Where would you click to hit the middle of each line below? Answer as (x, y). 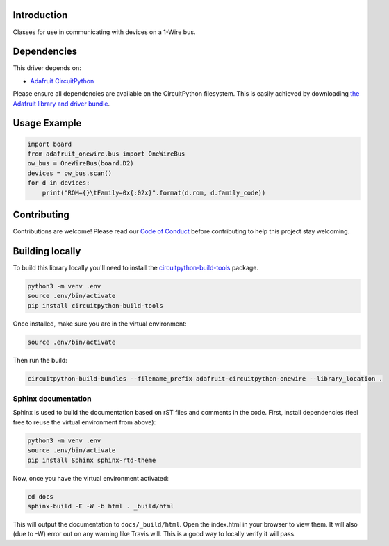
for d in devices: (59, 183)
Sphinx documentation (52, 399)
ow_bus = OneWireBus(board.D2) (81, 164)
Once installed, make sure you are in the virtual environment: (100, 324)
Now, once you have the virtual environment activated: (91, 478)
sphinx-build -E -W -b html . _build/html (101, 506)
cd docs (40, 496)
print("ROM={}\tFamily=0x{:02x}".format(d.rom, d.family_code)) (154, 192)
